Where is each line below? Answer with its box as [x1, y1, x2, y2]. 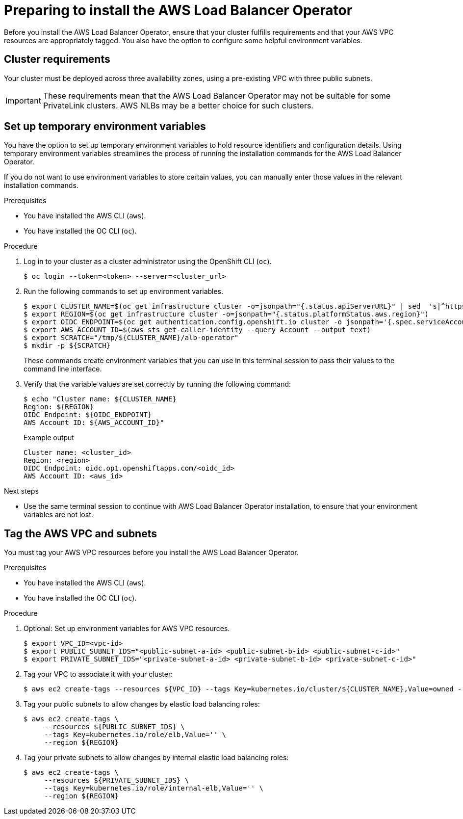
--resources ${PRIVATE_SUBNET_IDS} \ [44, 776, 189, 785]
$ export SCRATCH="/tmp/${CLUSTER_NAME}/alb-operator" [24, 334, 239, 342]
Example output [24, 433, 74, 442]
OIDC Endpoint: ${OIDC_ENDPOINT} [24, 411, 152, 419]
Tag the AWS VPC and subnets [4, 527, 157, 540]
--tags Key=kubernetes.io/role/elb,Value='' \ [44, 731, 227, 739]
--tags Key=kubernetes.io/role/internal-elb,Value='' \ [44, 784, 263, 793]
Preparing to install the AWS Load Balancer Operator [4, 2, 353, 19]
